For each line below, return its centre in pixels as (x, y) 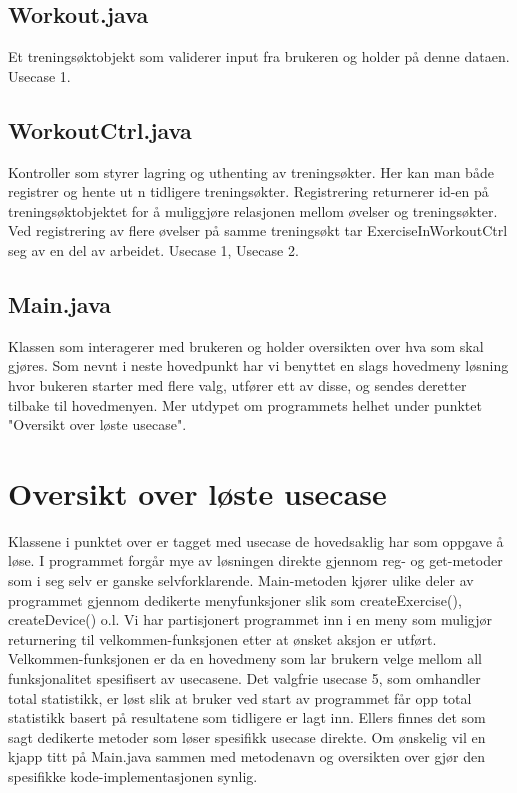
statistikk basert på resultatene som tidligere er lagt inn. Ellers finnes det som (247, 717)
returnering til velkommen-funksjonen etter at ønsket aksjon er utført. (222, 638)
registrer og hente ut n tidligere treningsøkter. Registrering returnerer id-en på (248, 191)
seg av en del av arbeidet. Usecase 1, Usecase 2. (153, 249)
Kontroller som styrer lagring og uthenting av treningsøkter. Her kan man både (251, 171)
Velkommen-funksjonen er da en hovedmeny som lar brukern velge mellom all (245, 658)
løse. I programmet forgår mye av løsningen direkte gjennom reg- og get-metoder (255, 560)
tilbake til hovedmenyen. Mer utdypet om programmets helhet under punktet (245, 404)
